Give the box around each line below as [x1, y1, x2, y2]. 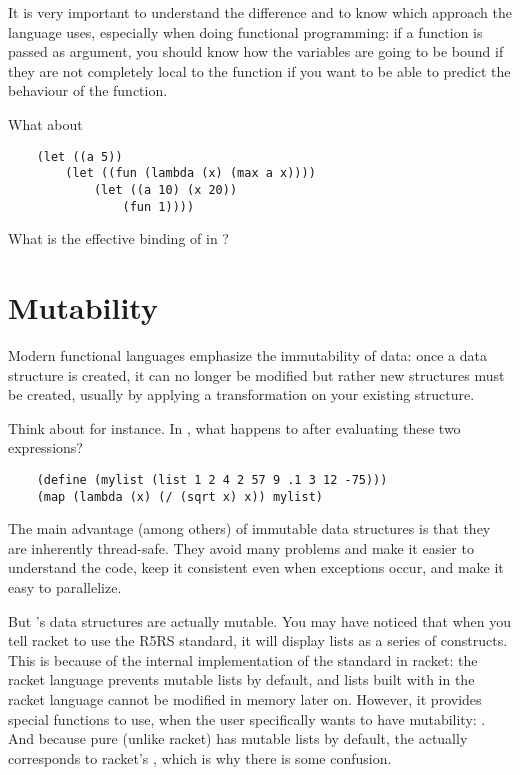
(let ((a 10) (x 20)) [93, 182, 238, 197]
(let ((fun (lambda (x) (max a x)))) [65, 166, 316, 181]
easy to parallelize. [8, 576, 122, 597]
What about [8, 113, 83, 134]
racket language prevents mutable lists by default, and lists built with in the [8, 669, 475, 690]
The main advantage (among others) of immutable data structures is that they [8, 518, 491, 539]
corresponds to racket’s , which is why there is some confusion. [8, 747, 392, 768]
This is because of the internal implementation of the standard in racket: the [8, 649, 478, 670]
